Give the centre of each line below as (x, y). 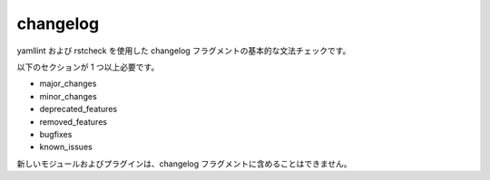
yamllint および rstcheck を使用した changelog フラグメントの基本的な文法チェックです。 (184, 51)
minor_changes (68, 96)
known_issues (66, 147)
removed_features (73, 121)
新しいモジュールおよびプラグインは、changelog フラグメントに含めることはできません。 (185, 164)
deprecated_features (78, 109)
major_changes (68, 84)
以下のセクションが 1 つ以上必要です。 (88, 67)
